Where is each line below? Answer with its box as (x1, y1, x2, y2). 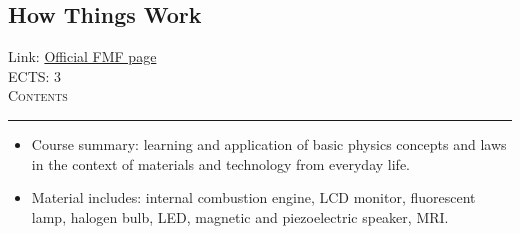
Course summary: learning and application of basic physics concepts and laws (31, 133, 507, 154)
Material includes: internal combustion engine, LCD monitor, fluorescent (31, 187, 476, 208)
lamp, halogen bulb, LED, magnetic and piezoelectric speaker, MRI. (31, 206, 449, 227)
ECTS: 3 (8, 65, 62, 86)
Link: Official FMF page (8, 46, 157, 67)
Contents (8, 85, 68, 106)
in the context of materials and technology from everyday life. (31, 153, 410, 174)
